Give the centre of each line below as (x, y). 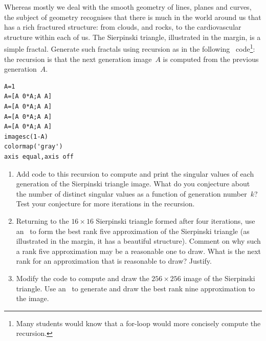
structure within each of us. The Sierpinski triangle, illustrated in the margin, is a (132, 37)
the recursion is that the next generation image (78, 59)
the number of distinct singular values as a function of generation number (131, 193)
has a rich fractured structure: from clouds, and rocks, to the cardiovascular (123, 27)
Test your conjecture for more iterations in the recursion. (105, 204)
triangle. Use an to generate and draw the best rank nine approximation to (136, 288)
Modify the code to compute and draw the (83, 278)
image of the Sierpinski (219, 278)
